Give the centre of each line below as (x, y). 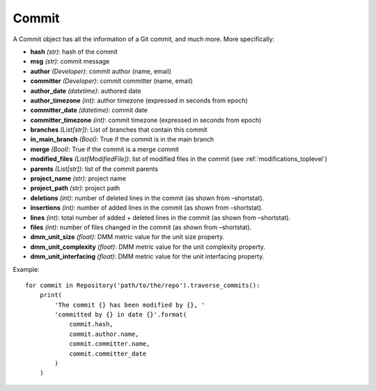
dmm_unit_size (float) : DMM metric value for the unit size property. (127, 237)
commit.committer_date (108, 353)
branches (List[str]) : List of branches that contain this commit (119, 130)
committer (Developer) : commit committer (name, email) (111, 81)
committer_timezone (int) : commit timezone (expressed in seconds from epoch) (146, 120)
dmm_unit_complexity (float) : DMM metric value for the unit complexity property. (148, 247)
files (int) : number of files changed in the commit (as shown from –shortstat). (141, 227)
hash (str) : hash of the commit (74, 52)
